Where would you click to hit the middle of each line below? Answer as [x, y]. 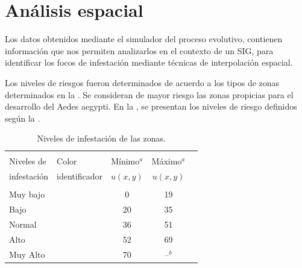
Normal [23, 224]
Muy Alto [27, 254]
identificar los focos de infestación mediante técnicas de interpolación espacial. [149, 62]
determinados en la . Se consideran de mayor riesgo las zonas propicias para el [149, 94]
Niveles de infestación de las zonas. [101, 138]
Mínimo [125, 161]
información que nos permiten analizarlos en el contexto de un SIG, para [139, 50]
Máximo [167, 161]
